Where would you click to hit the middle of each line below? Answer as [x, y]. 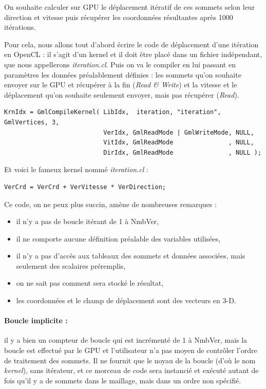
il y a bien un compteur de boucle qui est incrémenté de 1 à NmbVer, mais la [126, 340]
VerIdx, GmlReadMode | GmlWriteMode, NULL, [179, 132]
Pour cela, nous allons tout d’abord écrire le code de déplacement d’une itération [131, 44]
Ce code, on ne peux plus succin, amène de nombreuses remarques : [110, 204]
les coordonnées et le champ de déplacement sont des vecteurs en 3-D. [126, 300]
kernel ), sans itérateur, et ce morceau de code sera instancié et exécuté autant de [131, 370]
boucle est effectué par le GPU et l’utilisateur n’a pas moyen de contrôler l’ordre [131, 350]
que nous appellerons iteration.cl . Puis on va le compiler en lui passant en [120, 64]
